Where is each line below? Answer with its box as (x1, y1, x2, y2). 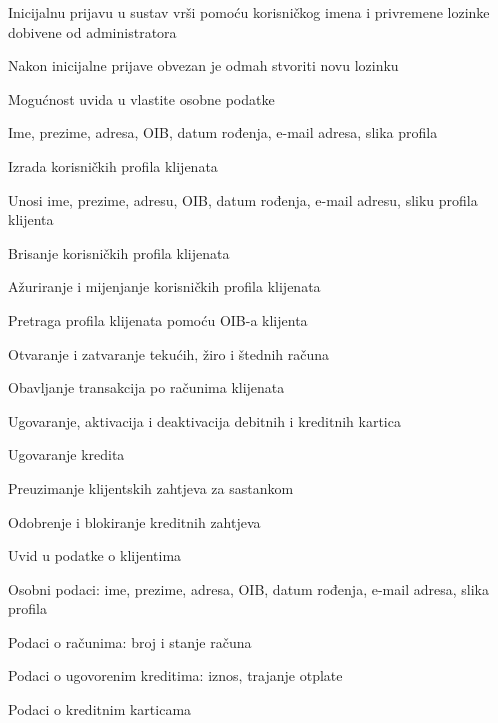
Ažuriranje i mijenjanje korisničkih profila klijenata (8, 276, 321, 297)
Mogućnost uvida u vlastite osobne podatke (8, 88, 275, 109)
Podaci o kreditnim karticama (8, 699, 192, 720)
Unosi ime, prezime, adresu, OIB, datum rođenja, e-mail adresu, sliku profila (8, 189, 478, 210)
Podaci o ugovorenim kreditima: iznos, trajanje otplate (8, 665, 343, 686)
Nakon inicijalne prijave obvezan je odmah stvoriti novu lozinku (8, 55, 399, 76)
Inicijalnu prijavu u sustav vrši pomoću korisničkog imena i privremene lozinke (8, 2, 490, 22)
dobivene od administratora (8, 21, 177, 42)
